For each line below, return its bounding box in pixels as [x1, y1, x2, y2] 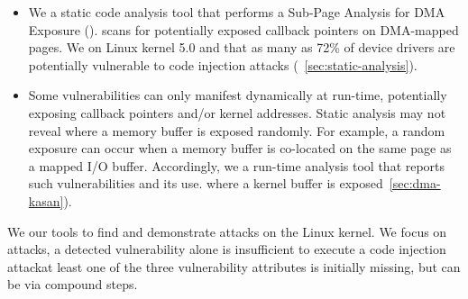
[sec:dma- [389, 174, 441, 193]
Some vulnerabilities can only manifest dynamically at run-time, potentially [28, 86, 447, 104]
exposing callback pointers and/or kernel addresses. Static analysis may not [28, 103, 446, 122]
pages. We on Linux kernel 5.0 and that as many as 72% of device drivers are [28, 38, 455, 57]
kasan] [28, 191, 64, 210]
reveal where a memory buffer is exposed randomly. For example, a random [28, 121, 445, 140]
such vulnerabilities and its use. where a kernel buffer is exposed [28, 174, 383, 193]
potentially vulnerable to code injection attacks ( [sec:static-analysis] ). [28, 55, 418, 74]
